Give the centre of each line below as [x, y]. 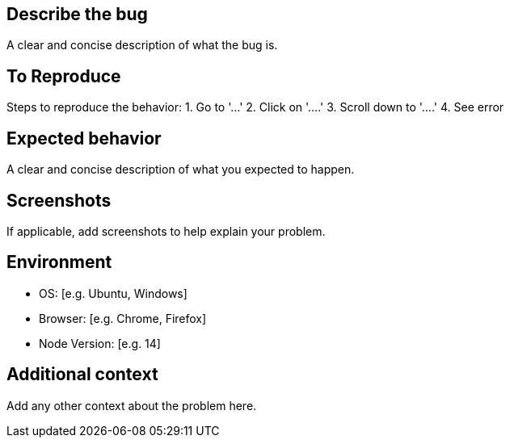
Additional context [82, 375]
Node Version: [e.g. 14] [100, 343]
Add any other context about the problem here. [132, 405]
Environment [59, 262]
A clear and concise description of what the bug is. [142, 45]
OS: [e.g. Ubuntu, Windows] [113, 293]
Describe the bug [77, 14]
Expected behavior [84, 138]
